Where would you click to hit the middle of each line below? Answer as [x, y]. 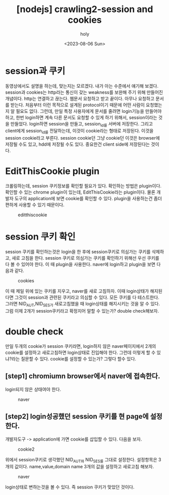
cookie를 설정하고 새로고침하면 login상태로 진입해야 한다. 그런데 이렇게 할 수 [80, 352]
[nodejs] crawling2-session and [85, 9]
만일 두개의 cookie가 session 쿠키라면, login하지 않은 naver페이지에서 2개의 [81, 346]
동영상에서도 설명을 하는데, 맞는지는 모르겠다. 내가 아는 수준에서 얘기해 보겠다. [82, 86]
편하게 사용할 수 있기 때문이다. [35, 205]
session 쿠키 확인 [40, 237]
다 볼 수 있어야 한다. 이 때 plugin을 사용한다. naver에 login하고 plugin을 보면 [80, 264]
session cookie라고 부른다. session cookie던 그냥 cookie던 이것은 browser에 [82, 138]
